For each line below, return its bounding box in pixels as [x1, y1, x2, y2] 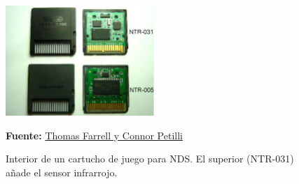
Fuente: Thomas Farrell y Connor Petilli [6, 128, 183, 142]
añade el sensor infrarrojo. [6, 164, 118, 179]
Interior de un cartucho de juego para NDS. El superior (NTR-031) [6, 151, 294, 166]
